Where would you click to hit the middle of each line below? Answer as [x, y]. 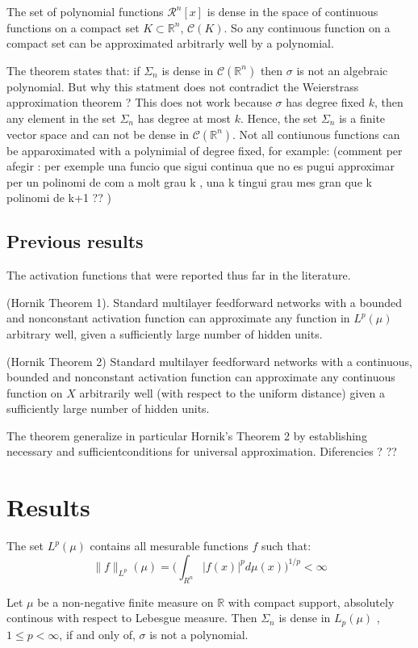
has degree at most [184, 118]
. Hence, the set [279, 118]
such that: [286, 546]
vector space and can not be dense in [98, 134]
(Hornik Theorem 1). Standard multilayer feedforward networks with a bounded [205, 302]
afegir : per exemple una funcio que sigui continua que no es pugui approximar [201, 166]
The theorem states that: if [73, 70]
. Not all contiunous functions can [316, 134]
